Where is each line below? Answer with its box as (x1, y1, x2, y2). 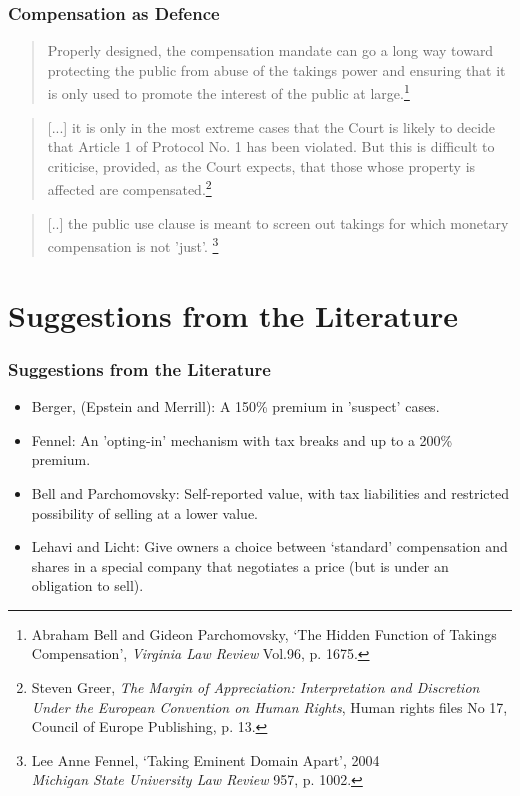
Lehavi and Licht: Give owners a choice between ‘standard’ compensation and (31, 536, 508, 557)
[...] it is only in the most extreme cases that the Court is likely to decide (47, 116, 496, 137)
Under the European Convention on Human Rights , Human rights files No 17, (31, 696, 508, 717)
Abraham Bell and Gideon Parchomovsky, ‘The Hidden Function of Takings (31, 623, 497, 644)
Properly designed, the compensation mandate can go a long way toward (47, 40, 494, 61)
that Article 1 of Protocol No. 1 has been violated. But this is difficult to (47, 136, 495, 157)
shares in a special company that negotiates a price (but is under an (31, 555, 449, 576)
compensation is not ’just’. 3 (47, 233, 219, 256)
